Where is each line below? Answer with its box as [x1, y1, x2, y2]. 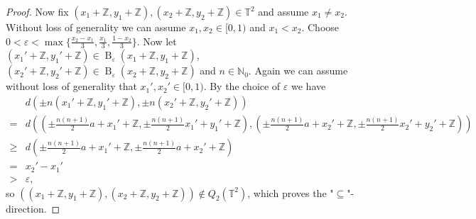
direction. [6, 201, 47, 215]
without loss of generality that [6, 79, 137, 94]
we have [291, 79, 326, 94]
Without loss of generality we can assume [6, 20, 186, 34]
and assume [258, 4, 309, 18]
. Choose [301, 20, 340, 34]
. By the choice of [203, 79, 281, 94]
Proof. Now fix [6, 4, 69, 18]
